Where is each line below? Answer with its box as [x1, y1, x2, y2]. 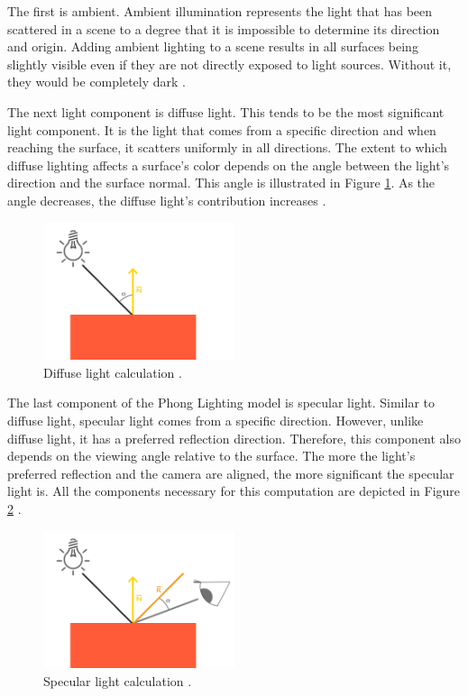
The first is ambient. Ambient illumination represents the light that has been [7, 2, 433, 20]
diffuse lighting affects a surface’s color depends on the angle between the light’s [7, 155, 450, 174]
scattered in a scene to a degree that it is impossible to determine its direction [7, 19, 440, 38]
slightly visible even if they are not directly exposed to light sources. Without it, [7, 54, 452, 73]
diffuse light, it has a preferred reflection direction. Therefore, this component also [7, 428, 462, 447]
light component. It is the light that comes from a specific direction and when [7, 120, 436, 139]
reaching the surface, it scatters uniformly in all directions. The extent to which [7, 138, 447, 157]
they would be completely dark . [7, 72, 187, 91]
